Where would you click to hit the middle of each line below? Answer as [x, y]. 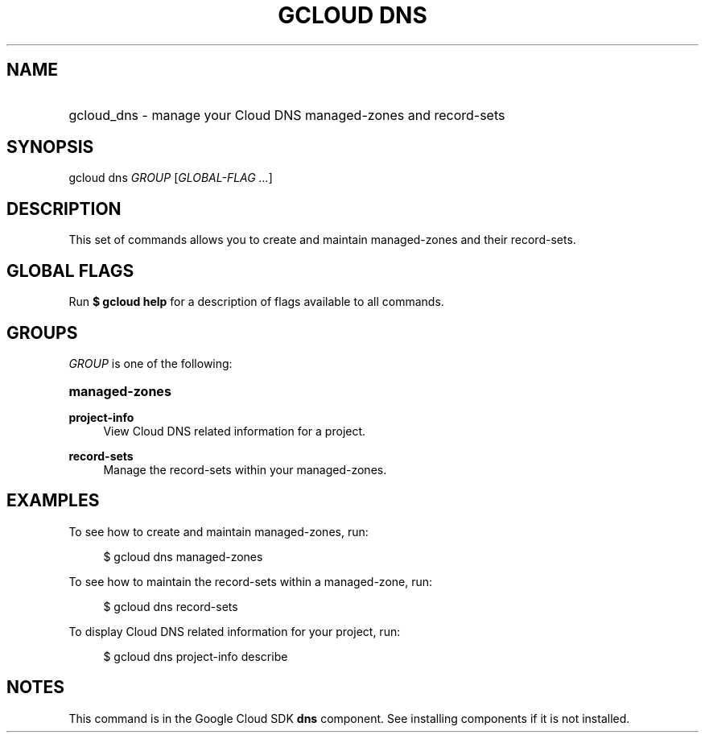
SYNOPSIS [50, 147]
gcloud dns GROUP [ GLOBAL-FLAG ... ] [171, 178]
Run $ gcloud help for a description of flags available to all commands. [256, 302]
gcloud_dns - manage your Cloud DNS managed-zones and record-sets [287, 115]
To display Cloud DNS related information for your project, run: [235, 631]
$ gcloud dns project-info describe [196, 656]
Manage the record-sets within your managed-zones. [245, 469]
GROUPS [42, 332]
